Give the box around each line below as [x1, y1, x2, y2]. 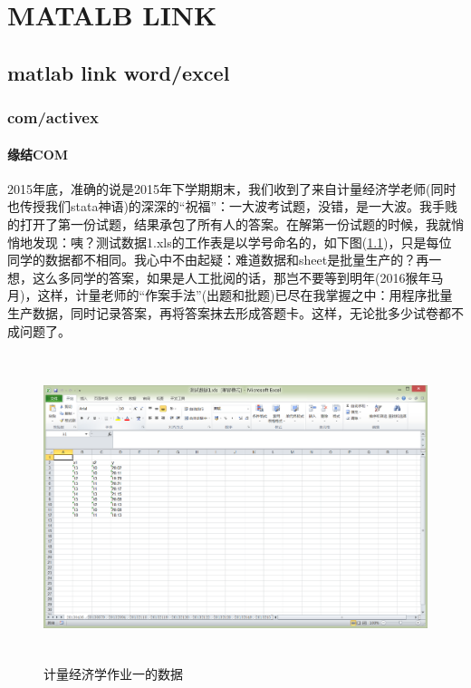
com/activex [7, 106, 99, 129]
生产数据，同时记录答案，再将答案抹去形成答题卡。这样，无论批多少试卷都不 [7, 303, 464, 322]
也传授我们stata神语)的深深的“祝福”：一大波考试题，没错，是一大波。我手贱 [7, 197, 458, 216]
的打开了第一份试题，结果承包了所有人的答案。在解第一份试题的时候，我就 [7, 214, 451, 233]
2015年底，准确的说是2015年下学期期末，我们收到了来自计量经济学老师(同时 [7, 179, 457, 198]
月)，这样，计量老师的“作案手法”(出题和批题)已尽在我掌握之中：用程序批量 [7, 286, 453, 305]
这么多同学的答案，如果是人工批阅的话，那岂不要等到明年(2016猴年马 [32, 267, 444, 286]
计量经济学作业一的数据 [43, 664, 183, 683]
